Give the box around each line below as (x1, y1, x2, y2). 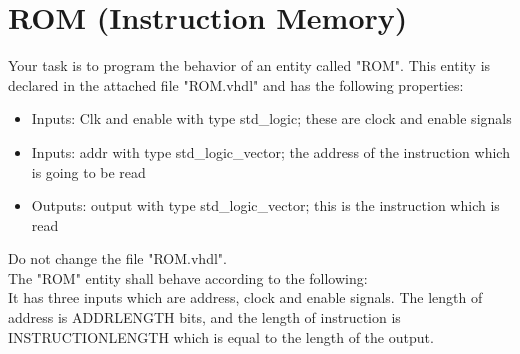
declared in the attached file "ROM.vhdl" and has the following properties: (8, 74, 464, 95)
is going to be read (31, 161, 146, 182)
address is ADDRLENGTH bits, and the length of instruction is (8, 307, 401, 328)
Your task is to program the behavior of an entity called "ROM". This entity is (8, 55, 491, 76)
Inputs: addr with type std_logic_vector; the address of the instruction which (31, 141, 510, 162)
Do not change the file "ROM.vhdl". (8, 248, 227, 269)
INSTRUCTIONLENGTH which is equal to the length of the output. (8, 326, 434, 347)
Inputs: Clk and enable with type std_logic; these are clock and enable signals (31, 108, 512, 129)
